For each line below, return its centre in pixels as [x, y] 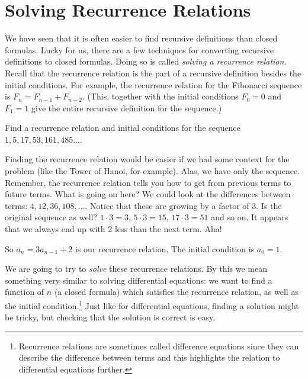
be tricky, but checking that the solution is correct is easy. [110, 317]
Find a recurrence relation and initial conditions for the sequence [123, 128]
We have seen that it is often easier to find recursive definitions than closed [141, 38]
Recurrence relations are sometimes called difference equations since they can [159, 346]
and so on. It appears [250, 217]
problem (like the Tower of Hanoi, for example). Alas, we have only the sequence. [153, 171]
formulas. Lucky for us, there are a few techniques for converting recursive [139, 49]
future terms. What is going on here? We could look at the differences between [148, 194]
